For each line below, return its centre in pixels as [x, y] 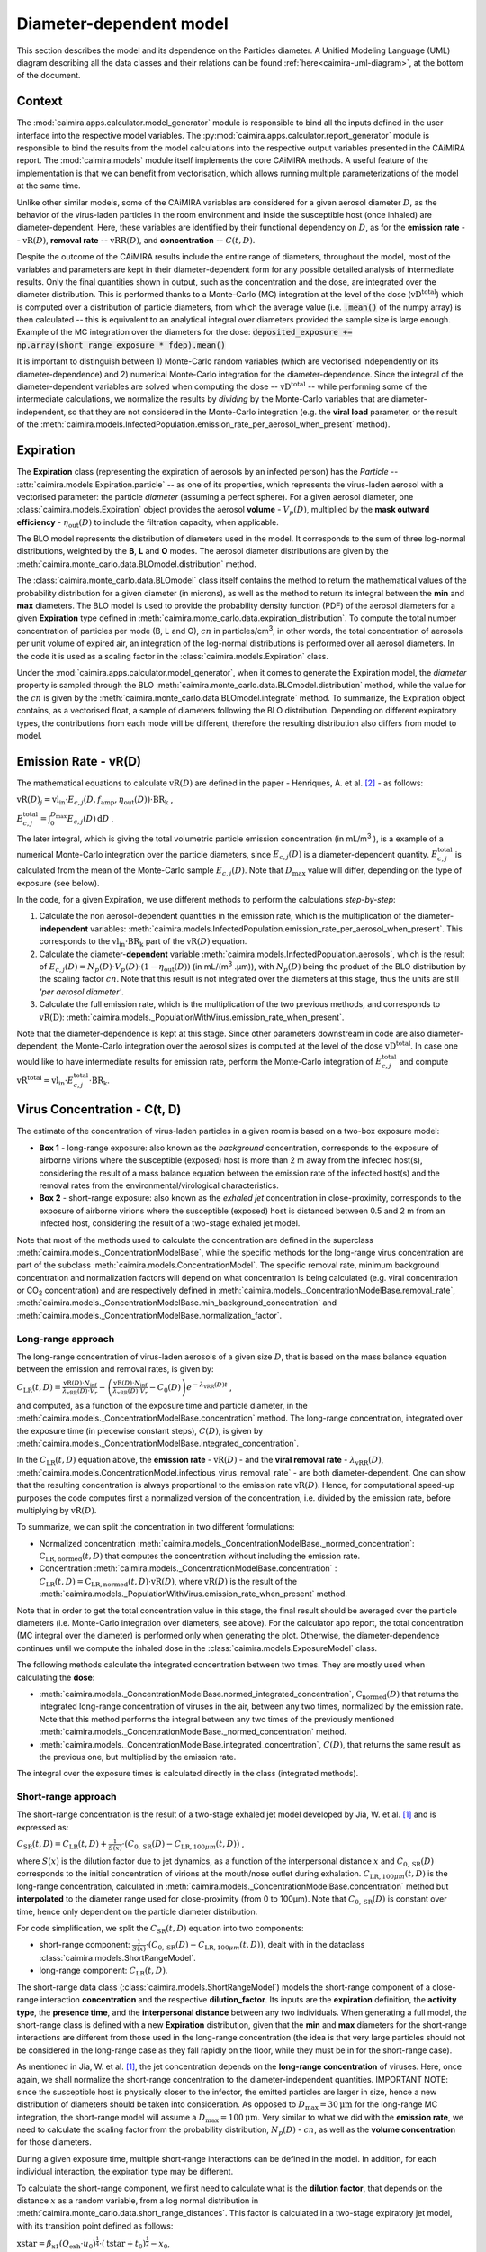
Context [40, 101]
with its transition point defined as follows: [95, 2226]
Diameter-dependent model [122, 23]
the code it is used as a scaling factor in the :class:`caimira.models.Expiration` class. [172, 656]
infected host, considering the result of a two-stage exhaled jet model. [170, 1223]
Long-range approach [66, 1339]
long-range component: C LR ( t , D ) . [103, 1971]
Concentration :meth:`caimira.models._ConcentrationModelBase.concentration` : [188, 1568]
